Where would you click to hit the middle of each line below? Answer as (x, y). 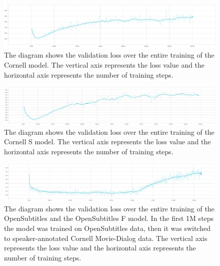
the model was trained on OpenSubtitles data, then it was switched (107, 228)
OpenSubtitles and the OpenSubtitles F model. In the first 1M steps (109, 218)
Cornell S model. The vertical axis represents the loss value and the (107, 142)
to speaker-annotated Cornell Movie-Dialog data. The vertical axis (106, 238)
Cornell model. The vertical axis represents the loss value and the (104, 65)
